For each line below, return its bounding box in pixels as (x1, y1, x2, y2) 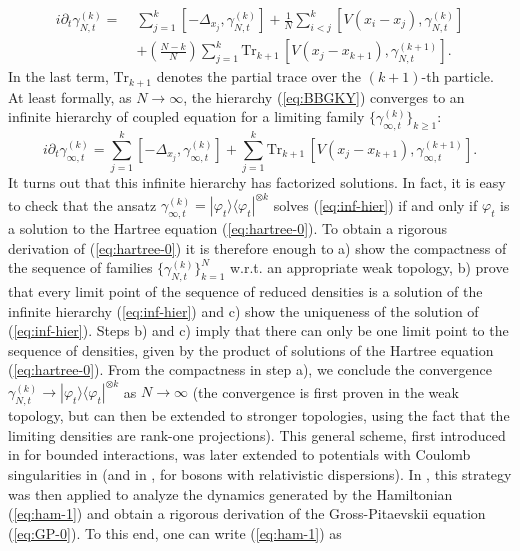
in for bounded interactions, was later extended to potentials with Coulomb (8, 444, 471, 465)
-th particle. (421, 66, 494, 87)
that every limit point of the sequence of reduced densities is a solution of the (8, 280, 483, 301)
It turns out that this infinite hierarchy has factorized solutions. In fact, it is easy (8, 172, 506, 193)
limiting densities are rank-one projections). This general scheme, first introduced (8, 424, 506, 445)
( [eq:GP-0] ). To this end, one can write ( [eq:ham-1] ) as (8, 522, 342, 543)
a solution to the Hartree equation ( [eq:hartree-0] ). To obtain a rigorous (8, 217, 448, 238)
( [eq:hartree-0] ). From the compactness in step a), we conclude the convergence (8, 359, 492, 380)
